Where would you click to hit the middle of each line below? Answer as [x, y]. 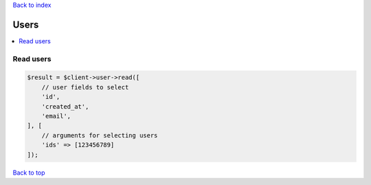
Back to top [29, 173]
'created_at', [65, 106]
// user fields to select [85, 87]
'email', [56, 116]
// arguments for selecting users [100, 135]
